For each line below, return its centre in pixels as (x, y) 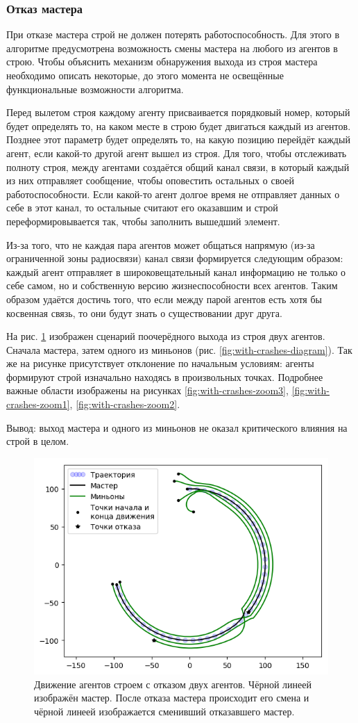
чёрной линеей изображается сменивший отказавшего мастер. (164, 711)
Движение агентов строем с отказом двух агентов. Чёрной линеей (173, 684)
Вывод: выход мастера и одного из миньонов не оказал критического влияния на (177, 427)
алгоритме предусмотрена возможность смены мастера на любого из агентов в (172, 48)
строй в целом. (38, 441)
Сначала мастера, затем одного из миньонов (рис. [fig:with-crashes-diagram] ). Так (179, 349)
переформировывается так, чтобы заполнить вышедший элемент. (143, 221)
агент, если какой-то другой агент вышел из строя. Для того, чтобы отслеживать (177, 153)
